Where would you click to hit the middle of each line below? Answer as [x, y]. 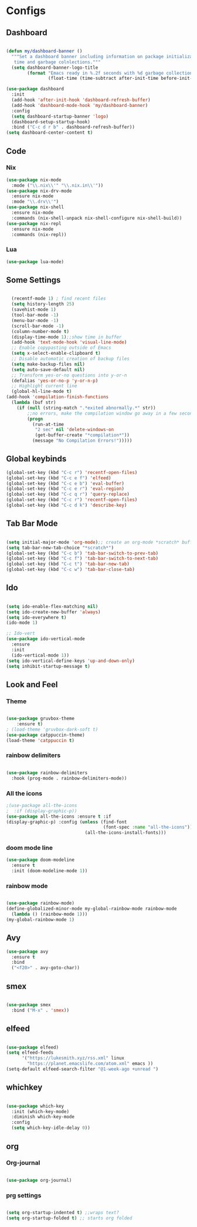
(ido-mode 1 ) [22, 623]
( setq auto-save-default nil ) [48, 369]
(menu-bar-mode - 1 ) [35, 320]
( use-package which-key [35, 1106]
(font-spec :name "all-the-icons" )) [148, 827]
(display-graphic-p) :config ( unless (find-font [67, 822]
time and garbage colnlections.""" [57, 62]
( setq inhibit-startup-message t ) [48, 666]
